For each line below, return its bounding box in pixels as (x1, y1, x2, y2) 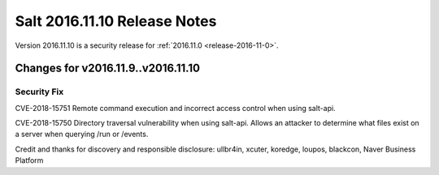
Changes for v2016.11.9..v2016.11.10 (15, 62, 201, 75)
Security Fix (15, 86, 64, 97)
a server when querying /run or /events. (15, 130, 149, 139)
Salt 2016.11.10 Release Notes (15, 12, 217, 30)
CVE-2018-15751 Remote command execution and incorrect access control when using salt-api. (15, 103, 337, 113)
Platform (15, 156, 44, 165)
